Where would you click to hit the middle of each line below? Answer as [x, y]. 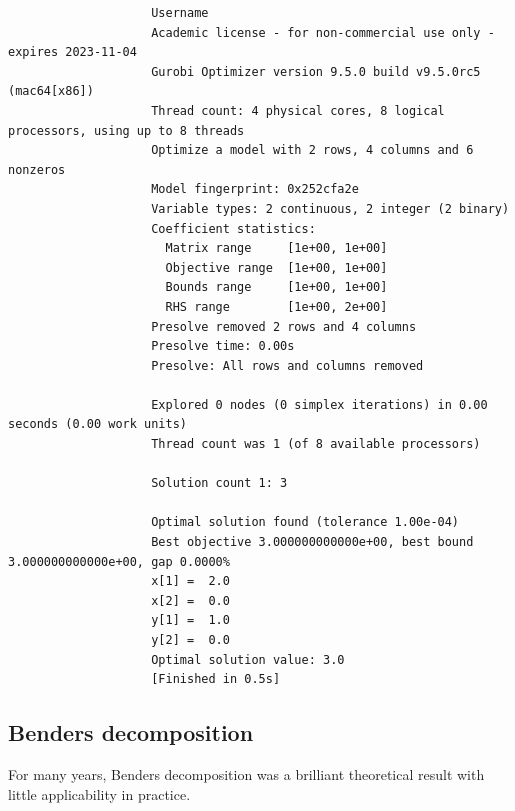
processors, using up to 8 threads [126, 130]
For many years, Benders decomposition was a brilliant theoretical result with [246, 773]
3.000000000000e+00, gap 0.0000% [119, 561]
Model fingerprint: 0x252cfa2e [255, 189]
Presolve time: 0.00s [223, 346]
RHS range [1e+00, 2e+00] [276, 306]
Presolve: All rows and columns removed [287, 365]
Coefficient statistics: [233, 228]
